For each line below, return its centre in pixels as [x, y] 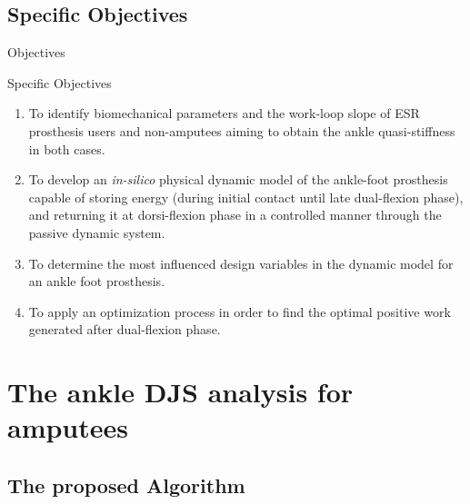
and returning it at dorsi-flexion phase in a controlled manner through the [235, 215]
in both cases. [67, 148]
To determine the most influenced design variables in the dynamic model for [241, 263]
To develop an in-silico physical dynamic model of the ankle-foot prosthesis [238, 179]
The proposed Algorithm [126, 484]
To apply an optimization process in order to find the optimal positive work [240, 311]
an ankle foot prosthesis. [97, 281]
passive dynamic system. [97, 232]
